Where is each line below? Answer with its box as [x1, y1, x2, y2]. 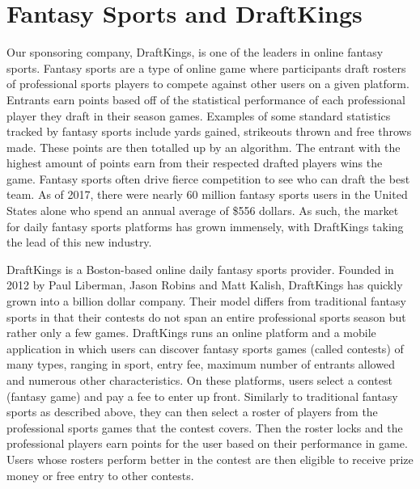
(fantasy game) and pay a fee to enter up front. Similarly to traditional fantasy [6, 387, 398, 404]
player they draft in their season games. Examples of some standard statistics [6, 107, 391, 124]
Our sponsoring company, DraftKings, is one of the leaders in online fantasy [6, 44, 384, 61]
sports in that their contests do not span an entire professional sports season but [6, 308, 406, 325]
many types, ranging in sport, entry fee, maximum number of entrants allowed [6, 356, 395, 373]
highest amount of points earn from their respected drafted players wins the [6, 154, 383, 171]
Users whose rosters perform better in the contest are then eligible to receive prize [6, 450, 414, 467]
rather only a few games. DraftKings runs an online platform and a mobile [6, 324, 376, 341]
